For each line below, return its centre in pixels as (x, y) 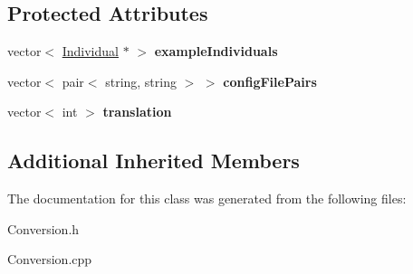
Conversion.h (43, 228)
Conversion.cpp (50, 259)
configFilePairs (270, 81)
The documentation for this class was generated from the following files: (207, 198)
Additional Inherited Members (154, 161)
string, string (141, 81)
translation (137, 112)
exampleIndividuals (216, 51)
